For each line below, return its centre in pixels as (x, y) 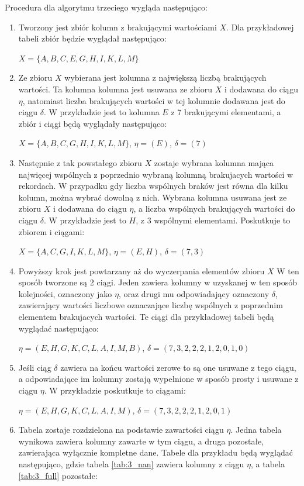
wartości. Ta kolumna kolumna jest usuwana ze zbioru (115, 89)
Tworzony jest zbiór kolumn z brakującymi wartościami (118, 27)
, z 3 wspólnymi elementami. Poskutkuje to (213, 220)
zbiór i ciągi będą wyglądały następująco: (93, 123)
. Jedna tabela (256, 430)
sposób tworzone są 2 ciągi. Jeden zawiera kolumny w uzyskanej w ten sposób (158, 282)
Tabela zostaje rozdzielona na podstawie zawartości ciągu (121, 430)
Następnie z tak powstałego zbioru (80, 162)
